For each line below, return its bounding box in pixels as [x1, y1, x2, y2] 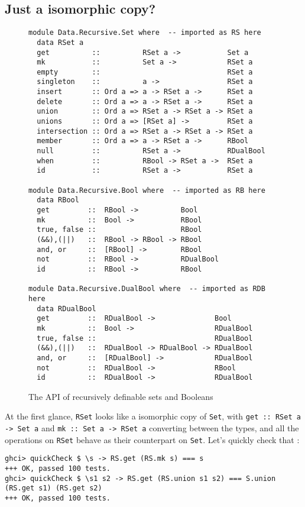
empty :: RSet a [37, 67, 253, 76]
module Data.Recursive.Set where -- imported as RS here [28, 28, 261, 37]
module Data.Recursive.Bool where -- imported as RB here [28, 186, 265, 195]
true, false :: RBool [37, 225, 202, 234]
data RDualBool [37, 304, 96, 313]
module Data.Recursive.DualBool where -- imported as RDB [28, 285, 265, 293]
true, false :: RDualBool [37, 334, 253, 343]
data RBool [37, 196, 79, 205]
